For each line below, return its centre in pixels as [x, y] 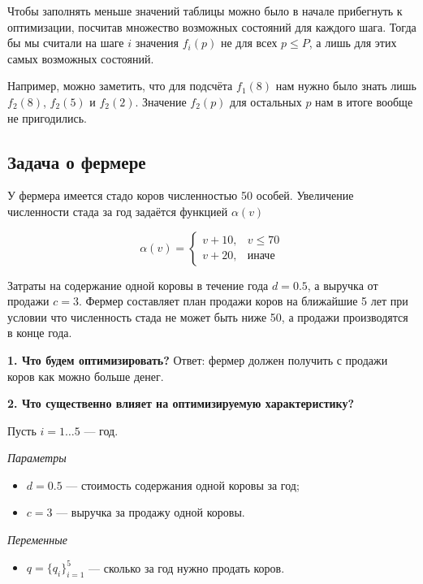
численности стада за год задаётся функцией [118, 211]
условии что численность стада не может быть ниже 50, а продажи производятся [208, 316]
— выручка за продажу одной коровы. [151, 512]
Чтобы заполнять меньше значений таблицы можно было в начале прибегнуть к [205, 11]
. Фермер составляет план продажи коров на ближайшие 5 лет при [243, 301]
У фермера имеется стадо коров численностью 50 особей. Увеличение [181, 195]
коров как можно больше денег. [86, 376]
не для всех [249, 43]
